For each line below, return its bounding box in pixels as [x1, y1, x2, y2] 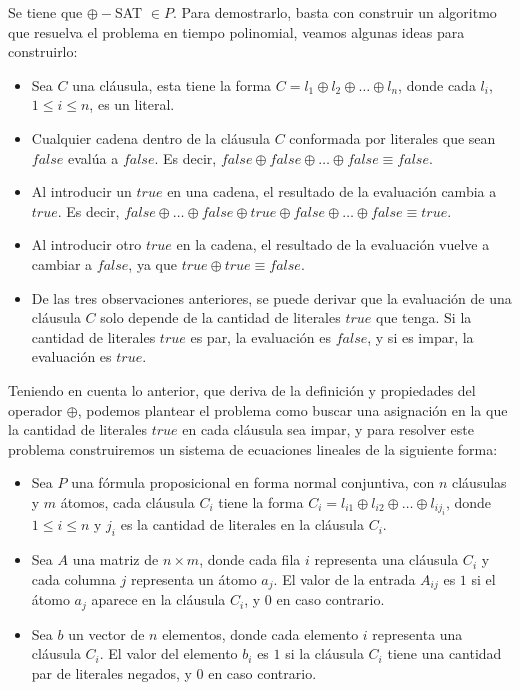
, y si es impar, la [367, 326, 474, 347]
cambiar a [31, 253, 93, 274]
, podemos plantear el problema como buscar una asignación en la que [77, 399, 508, 420]
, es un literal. [89, 94, 175, 115]
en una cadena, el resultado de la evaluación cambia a [167, 181, 497, 202]
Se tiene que [8, 2, 83, 22]
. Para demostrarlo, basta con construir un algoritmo [172, 2, 497, 22]
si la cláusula [285, 643, 364, 664]
